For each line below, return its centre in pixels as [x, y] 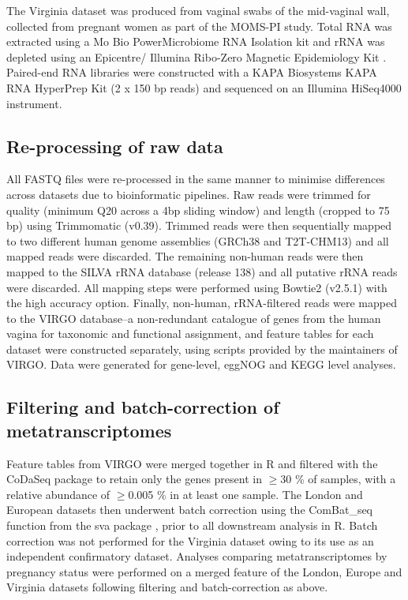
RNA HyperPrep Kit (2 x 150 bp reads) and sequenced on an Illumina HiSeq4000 [204, 87]
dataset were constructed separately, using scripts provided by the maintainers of [202, 349]
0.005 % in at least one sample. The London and [245, 494]
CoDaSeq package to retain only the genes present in [134, 479]
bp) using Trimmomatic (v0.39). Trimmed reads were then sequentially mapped [199, 225]
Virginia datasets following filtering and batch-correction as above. [167, 587]
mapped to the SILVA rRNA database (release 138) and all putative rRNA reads [202, 271]
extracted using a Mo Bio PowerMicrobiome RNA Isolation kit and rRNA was [196, 41]
